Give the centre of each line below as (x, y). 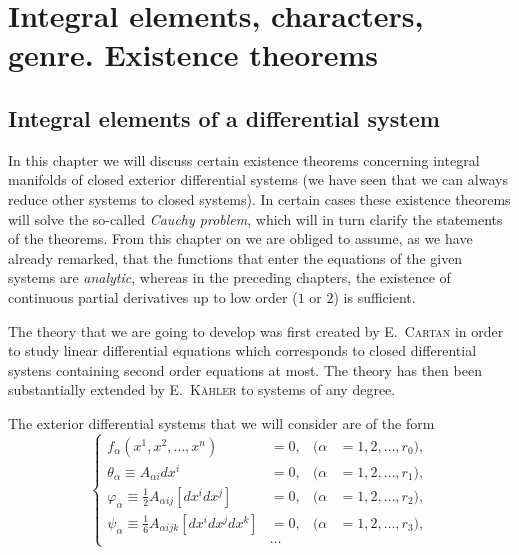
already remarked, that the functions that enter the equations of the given (235, 257)
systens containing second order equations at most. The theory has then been (245, 369)
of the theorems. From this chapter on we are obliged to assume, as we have (240, 238)
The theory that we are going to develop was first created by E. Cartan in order (256, 330)
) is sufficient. (374, 296)
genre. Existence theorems (193, 54)
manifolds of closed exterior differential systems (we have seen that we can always (258, 179)
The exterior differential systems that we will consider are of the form (221, 422)
